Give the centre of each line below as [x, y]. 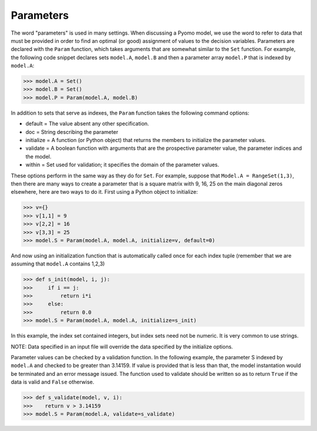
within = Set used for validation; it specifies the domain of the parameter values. [122, 165]
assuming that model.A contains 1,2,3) [58, 264]
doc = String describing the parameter [72, 132]
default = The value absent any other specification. [87, 124]
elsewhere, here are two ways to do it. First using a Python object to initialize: [104, 192]
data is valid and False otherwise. [53, 382]
